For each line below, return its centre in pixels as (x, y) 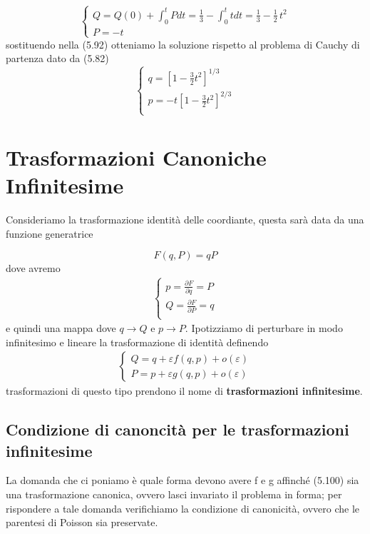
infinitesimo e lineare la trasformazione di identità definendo (137, 342)
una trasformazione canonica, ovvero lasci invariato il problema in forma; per (174, 494)
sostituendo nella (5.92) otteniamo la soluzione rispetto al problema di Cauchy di (183, 44)
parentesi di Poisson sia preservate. (82, 522)
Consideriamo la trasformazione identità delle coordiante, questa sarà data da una (185, 219)
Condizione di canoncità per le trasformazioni (178, 429)
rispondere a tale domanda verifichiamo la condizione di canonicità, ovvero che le (183, 508)
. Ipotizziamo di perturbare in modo (264, 328)
